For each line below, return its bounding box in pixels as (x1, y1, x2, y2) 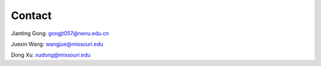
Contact (11, 9, 52, 22)
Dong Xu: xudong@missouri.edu (11, 51, 91, 59)
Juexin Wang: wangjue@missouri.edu (11, 40, 103, 48)
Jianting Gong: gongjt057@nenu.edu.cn (11, 30, 109, 37)
